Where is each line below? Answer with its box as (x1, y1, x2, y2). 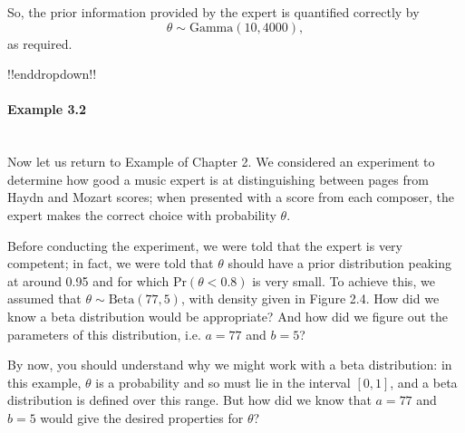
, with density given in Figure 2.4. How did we (180, 289, 440, 308)
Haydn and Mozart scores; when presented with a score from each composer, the (7, 188, 454, 207)
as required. (7, 34, 73, 53)
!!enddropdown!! (7, 64, 97, 83)
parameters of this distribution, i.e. (7, 324, 201, 343)
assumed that (7, 289, 82, 308)
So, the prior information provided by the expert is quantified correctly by (7, 3, 420, 21)
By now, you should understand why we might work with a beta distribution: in (7, 355, 452, 374)
